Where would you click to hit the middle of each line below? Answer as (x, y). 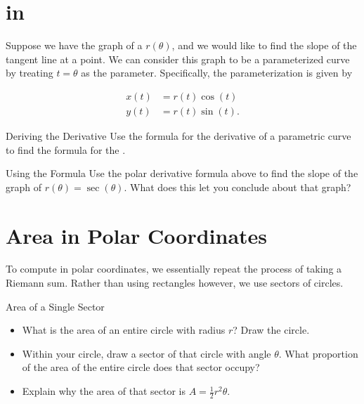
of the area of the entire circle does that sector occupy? (141, 367)
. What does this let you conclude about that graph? (238, 187)
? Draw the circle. (271, 330)
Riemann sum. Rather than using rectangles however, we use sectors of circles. (175, 283)
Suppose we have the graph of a (74, 45)
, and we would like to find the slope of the (264, 45)
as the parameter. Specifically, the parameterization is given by (217, 73)
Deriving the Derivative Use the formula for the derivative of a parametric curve (178, 135)
